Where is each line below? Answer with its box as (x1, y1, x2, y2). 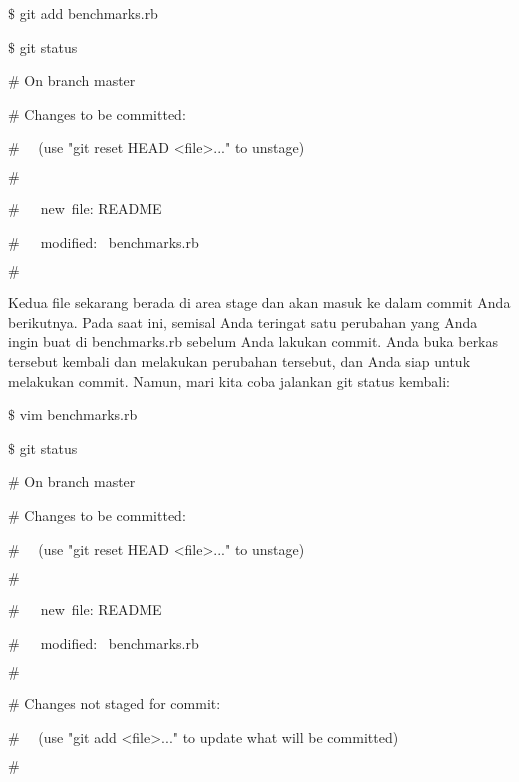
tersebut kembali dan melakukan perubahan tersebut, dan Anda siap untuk (8, 350, 471, 371)
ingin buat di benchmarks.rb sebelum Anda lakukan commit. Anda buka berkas (8, 331, 499, 352)
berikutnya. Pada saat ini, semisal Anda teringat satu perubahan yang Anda (8, 311, 478, 332)
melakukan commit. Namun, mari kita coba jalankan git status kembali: (8, 370, 450, 391)
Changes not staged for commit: (24, 693, 221, 714)
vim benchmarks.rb (19, 404, 138, 425)
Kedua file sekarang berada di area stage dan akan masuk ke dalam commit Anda (8, 292, 511, 313)
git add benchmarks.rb (19, 3, 158, 23)
